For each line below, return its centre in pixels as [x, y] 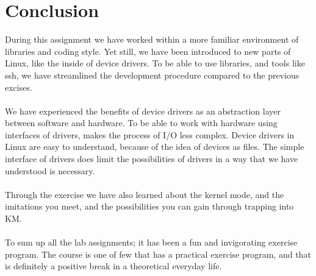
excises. [19, 87]
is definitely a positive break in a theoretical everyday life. [113, 266]
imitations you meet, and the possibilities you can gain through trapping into [149, 206]
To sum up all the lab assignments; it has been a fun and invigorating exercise [151, 242]
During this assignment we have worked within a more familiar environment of [152, 39]
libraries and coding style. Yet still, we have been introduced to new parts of [148, 51]
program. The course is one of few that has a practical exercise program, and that [158, 254]
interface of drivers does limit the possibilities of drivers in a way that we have [152, 159]
